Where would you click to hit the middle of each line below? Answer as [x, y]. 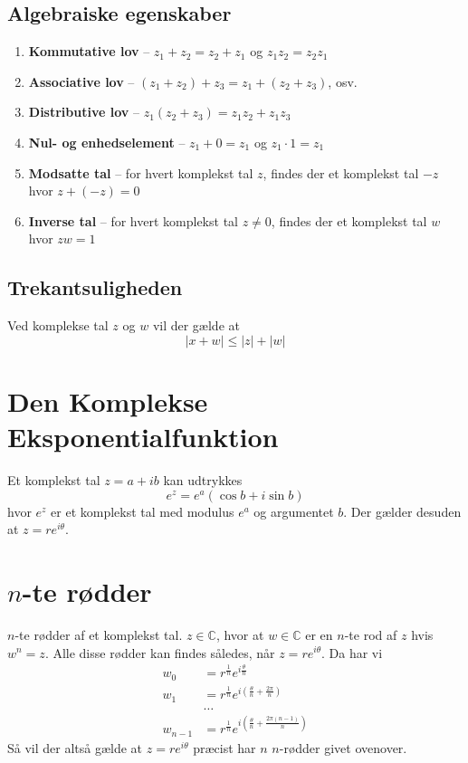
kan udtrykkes [203, 480]
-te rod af [371, 634]
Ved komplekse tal [58, 325]
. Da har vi [352, 652]
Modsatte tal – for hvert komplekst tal [141, 172]
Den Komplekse [108, 401]
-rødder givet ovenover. [343, 747]
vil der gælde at [196, 325]
